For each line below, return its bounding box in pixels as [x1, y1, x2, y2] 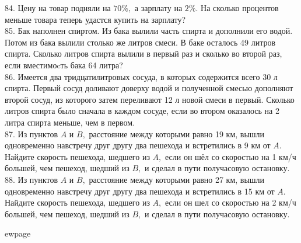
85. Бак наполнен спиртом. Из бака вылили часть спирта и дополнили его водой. [5, 25, 293, 37]
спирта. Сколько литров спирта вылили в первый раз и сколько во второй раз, [5, 47, 282, 60]
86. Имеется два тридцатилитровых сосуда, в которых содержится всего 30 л [5, 70, 278, 82]
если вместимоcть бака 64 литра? [5, 58, 123, 71]
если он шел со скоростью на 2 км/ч [165, 196, 296, 209]
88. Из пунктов [5, 173, 58, 185]
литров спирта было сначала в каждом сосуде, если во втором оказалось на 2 [5, 105, 279, 117]
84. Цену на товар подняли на [5, 2, 111, 13]
